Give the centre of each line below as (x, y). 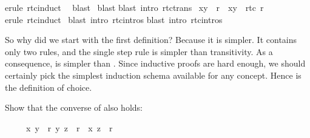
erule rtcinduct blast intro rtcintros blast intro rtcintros (114, 19)
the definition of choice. (49, 87)
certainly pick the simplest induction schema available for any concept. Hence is (153, 75)
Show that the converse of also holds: (74, 107)
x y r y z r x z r (69, 127)
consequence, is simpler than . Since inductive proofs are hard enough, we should (155, 63)
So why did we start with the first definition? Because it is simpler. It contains (151, 40)
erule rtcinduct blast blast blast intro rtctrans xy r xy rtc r (134, 7)
